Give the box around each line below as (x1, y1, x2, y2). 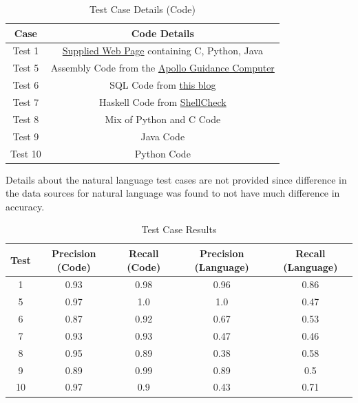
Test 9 (12, 129, 39, 143)
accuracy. (6, 199, 45, 213)
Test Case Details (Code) (89, 2, 196, 16)
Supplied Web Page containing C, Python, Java (62, 43, 263, 58)
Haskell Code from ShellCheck (98, 94, 227, 109)
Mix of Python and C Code (105, 111, 221, 126)
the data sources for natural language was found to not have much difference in (6, 186, 340, 200)
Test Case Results (141, 222, 217, 237)
